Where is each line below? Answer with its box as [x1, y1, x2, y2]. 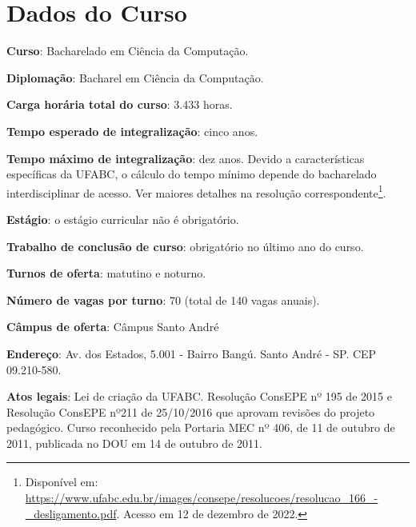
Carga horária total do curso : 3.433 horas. [6, 96, 233, 113]
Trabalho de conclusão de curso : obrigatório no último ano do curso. [6, 238, 364, 254]
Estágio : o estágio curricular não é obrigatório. [6, 210, 239, 227]
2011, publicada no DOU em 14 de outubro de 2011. [6, 434, 262, 451]
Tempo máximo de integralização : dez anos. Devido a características [6, 150, 365, 166]
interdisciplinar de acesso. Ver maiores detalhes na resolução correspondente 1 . [6, 182, 386, 201]
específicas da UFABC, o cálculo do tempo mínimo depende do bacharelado [6, 166, 377, 182]
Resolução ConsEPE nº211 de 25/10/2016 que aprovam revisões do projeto [6, 403, 375, 420]
